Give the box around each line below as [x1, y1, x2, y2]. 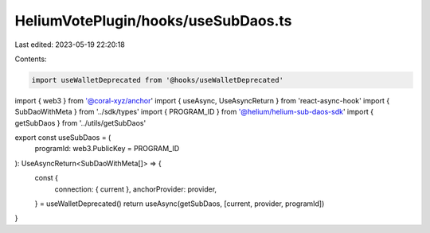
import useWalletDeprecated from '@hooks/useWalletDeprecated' [31, 76, 284, 84]
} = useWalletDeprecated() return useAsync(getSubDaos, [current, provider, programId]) [34, 199, 325, 208]
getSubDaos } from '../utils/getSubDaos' [14, 118, 147, 127]
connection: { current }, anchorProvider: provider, [54, 184, 217, 194]
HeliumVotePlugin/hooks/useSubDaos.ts [14, 12, 292, 29]
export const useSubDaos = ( [14, 133, 111, 142]
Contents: [14, 54, 47, 64]
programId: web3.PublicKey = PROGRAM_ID [34, 144, 180, 153]
